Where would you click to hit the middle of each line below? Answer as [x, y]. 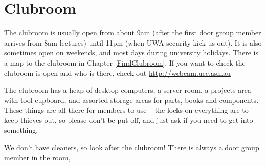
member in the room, [37, 157]
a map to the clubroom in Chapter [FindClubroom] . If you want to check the [125, 62]
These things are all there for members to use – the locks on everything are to [126, 110]
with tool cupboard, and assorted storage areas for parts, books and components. [131, 100]
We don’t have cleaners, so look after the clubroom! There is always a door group [132, 147]
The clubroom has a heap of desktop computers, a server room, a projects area [128, 90]
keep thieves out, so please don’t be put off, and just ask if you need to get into [129, 120]
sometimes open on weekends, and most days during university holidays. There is [131, 53]
